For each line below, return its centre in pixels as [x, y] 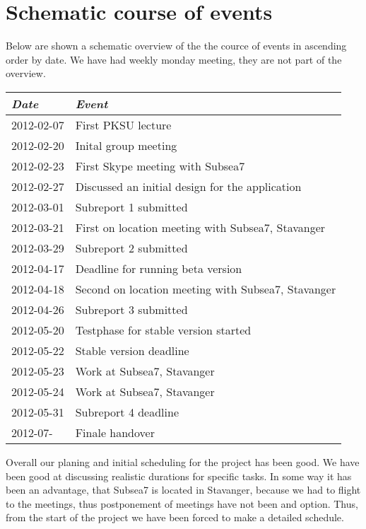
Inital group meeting [126, 145]
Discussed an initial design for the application [188, 186]
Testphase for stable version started [163, 330]
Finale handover [115, 432]
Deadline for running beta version [159, 268]
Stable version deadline [132, 350]
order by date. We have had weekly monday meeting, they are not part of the [174, 59]
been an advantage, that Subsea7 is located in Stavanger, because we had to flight [183, 490]
